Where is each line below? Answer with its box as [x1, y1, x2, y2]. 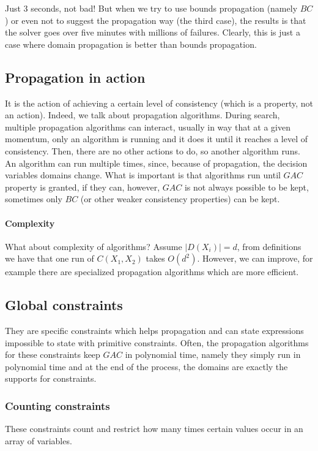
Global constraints [5, 295, 123, 314]
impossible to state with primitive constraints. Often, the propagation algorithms [5, 336, 309, 349]
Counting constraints [5, 398, 110, 413]
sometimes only [5, 192, 62, 205]
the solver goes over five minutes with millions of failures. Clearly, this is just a [5, 26, 300, 39]
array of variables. [5, 434, 72, 447]
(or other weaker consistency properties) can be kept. [80, 192, 280, 205]
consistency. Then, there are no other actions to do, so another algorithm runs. [5, 144, 300, 157]
